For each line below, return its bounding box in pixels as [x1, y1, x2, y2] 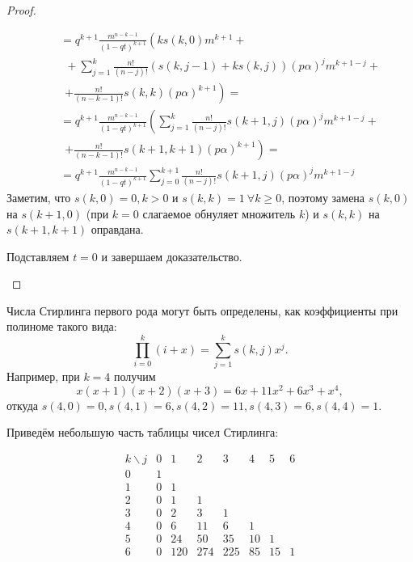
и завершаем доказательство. [101, 247, 242, 264]
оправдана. [91, 221, 144, 238]
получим [114, 368, 156, 385]
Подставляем [6, 247, 70, 264]
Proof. [6, 2, 36, 18]
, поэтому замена [281, 188, 365, 205]
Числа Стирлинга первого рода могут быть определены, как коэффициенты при [6, 302, 398, 319]
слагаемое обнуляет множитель [142, 205, 296, 222]
